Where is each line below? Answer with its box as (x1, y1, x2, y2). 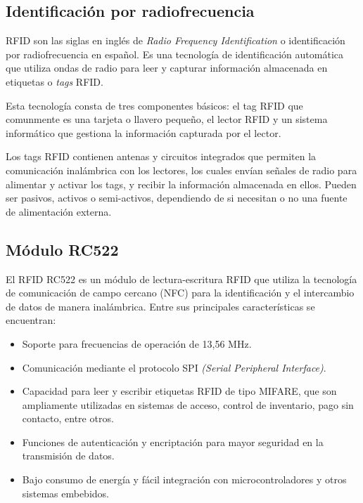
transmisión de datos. (22, 448, 115, 463)
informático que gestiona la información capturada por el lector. (6, 125, 281, 140)
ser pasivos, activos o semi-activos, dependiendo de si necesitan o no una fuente (6, 190, 348, 205)
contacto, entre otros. (22, 411, 114, 426)
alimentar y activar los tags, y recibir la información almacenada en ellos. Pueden (6, 176, 357, 191)
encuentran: (6, 313, 56, 327)
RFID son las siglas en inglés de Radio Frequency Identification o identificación (6, 33, 345, 48)
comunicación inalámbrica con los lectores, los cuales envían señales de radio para (6, 162, 357, 177)
